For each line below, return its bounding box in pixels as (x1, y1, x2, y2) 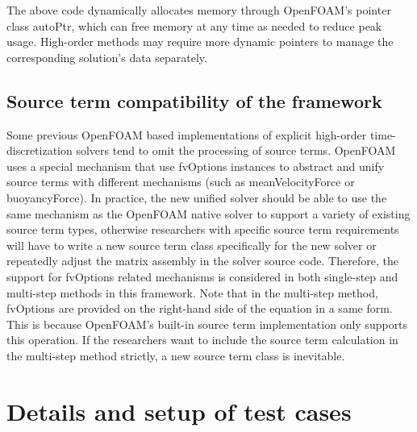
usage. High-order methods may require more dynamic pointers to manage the (6, 33, 394, 50)
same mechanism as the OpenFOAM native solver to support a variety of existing (6, 205, 411, 222)
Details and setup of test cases (6, 394, 352, 427)
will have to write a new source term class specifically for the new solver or (6, 236, 377, 253)
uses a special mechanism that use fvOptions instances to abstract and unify (6, 157, 385, 174)
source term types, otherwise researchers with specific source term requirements (6, 221, 399, 238)
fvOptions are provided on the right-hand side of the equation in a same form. (6, 300, 393, 317)
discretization (6, 142, 73, 159)
